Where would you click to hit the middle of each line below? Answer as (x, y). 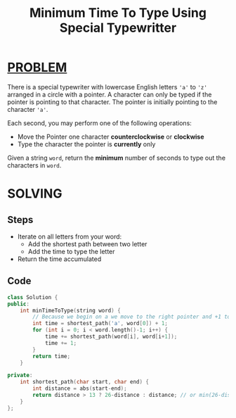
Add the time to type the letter (71, 251)
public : (19, 304)
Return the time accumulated (59, 259)
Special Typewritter (118, 28)
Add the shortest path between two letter (87, 243)
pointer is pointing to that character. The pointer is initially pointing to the (112, 102)
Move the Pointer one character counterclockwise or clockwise (111, 137)
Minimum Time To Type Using (118, 13)
